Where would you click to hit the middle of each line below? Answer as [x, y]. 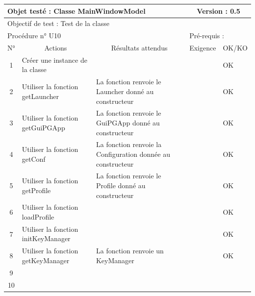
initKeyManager [46, 238]
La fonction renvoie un [130, 251]
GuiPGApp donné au [128, 122]
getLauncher [40, 96]
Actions [56, 48]
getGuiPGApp [43, 127]
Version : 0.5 [218, 11]
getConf [34, 159]
